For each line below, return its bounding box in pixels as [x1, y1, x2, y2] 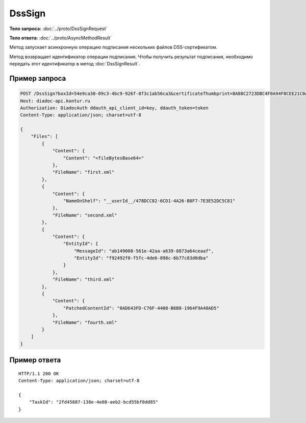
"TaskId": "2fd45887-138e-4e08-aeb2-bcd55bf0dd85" [29, 399, 159, 405]
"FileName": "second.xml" [52, 212, 117, 218]
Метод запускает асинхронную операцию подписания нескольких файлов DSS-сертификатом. [9, 44, 218, 51]
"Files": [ [31, 133, 58, 139]
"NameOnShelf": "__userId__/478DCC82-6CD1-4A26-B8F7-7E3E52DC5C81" [63, 198, 236, 204]
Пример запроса [9, 74, 66, 83]
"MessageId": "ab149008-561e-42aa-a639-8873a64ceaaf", [74, 248, 214, 254]
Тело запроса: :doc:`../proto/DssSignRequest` [9, 26, 108, 32]
